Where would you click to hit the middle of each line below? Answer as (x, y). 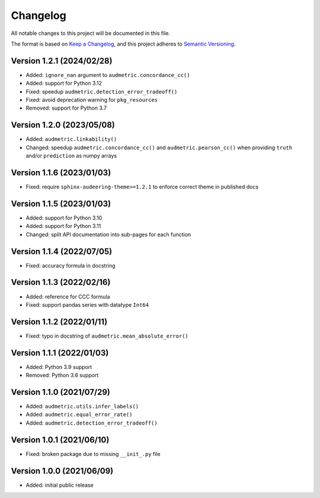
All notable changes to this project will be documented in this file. (91, 33)
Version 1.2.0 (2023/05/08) (63, 125)
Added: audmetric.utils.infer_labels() (82, 406)
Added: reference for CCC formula (68, 297)
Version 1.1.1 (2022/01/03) (60, 353)
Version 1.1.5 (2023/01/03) (61, 203)
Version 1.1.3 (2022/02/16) (61, 282)
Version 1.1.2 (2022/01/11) (59, 322)
